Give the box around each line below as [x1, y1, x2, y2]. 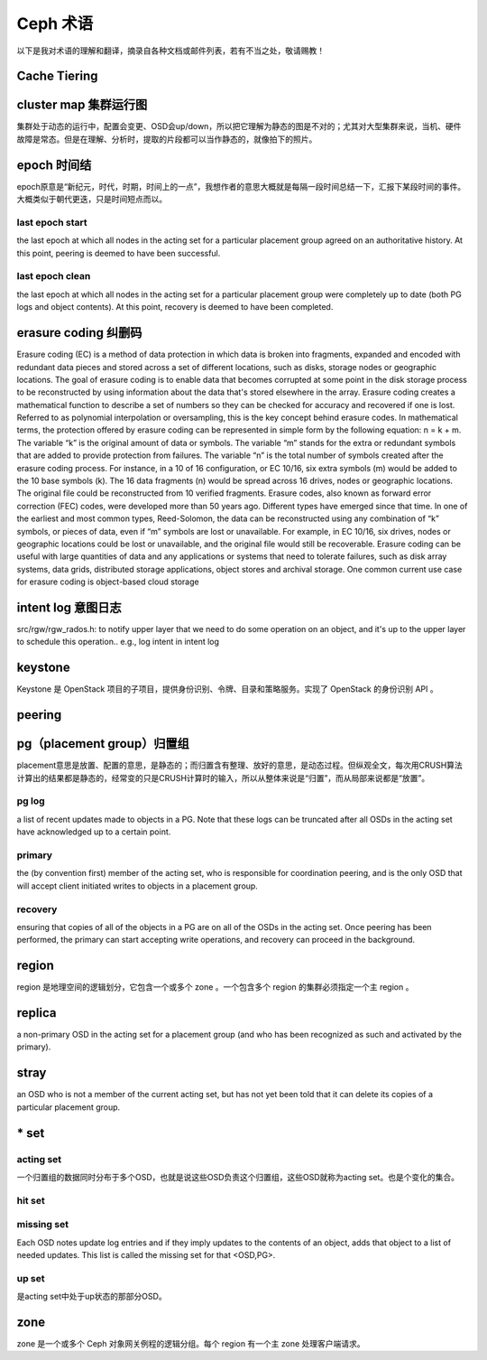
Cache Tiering [16, 69, 98, 84]
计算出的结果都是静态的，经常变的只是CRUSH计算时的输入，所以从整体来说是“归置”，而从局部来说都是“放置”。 [16, 772, 430, 783]
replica [16, 1005, 57, 1020]
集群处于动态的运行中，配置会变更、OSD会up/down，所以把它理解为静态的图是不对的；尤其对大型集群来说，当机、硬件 [16, 121, 462, 132]
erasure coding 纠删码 [16, 325, 142, 340]
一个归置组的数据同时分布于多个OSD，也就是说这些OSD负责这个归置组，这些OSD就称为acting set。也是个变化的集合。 [16, 1171, 460, 1182]
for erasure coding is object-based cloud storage [16, 576, 199, 587]
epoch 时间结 [16, 157, 92, 172]
